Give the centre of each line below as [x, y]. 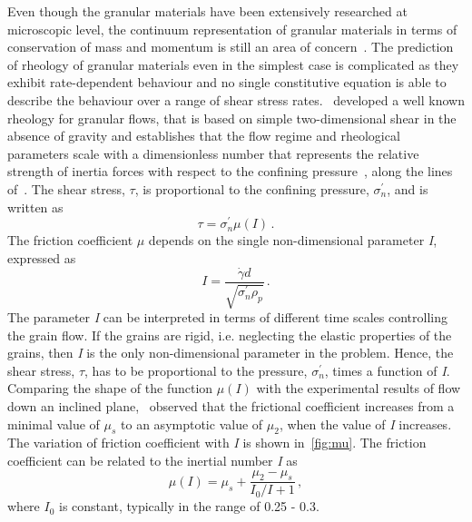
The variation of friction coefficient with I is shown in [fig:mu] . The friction [217, 443]
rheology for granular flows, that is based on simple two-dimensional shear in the [232, 118]
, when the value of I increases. [365, 424]
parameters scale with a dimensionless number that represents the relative [213, 153]
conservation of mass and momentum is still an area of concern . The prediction [231, 47]
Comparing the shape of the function [110, 388]
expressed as [42, 257]
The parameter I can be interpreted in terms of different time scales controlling [227, 317]
